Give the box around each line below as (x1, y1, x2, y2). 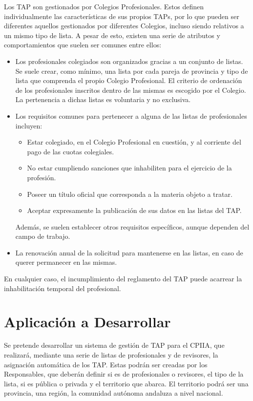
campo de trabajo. (15, 231, 70, 241)
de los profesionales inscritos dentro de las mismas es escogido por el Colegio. (15, 84, 246, 95)
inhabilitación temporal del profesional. (4, 283, 121, 293)
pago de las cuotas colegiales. (27, 146, 114, 156)
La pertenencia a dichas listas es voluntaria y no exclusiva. (15, 94, 191, 105)
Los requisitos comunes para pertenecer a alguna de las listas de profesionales (15, 110, 247, 121)
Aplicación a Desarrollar (4, 312, 171, 332)
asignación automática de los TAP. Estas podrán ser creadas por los (4, 359, 208, 369)
